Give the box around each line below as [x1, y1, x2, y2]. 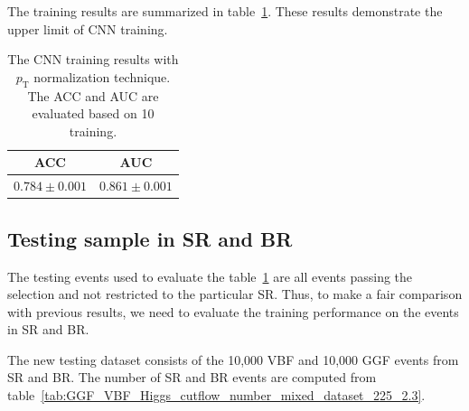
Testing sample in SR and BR [7, 224, 293, 252]
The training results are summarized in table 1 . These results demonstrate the [7, 2, 443, 20]
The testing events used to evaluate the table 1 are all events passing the [7, 266, 413, 285]
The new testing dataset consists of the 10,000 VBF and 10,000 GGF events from [7, 350, 459, 369]
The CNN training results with [7, 50, 179, 69]
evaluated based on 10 [32, 104, 155, 123]
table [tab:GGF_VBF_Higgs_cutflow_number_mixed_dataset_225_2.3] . [7, 386, 426, 405]
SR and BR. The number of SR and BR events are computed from [7, 368, 377, 387]
